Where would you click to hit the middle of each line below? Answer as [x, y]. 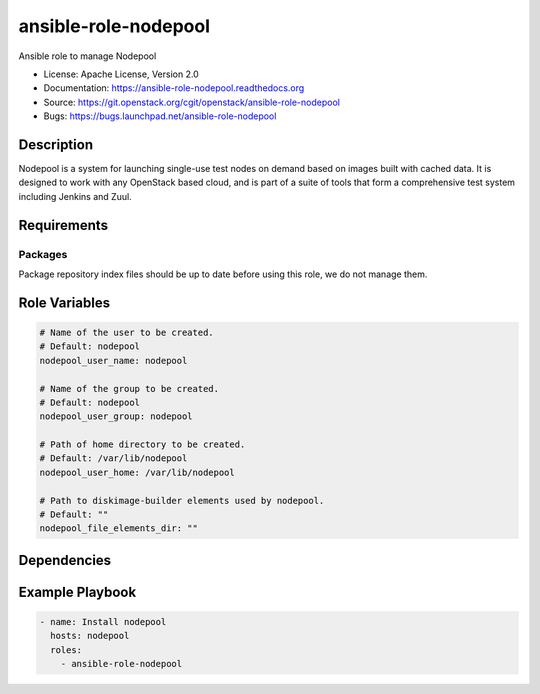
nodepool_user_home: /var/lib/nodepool [137, 472]
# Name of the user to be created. [126, 332]
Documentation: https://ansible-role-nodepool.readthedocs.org [174, 88]
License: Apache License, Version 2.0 [121, 74]
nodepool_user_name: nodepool [113, 360]
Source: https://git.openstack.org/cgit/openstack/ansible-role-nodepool [191, 102]
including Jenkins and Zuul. [75, 196]
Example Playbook [77, 591]
